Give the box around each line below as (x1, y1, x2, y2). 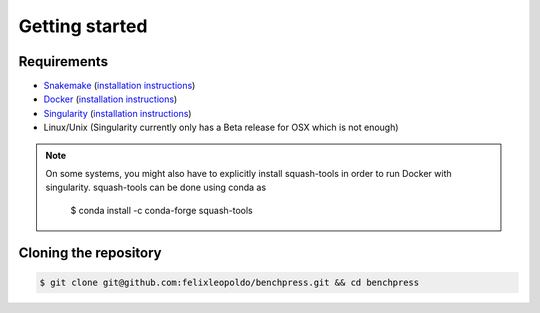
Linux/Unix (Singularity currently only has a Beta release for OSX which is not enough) (43, 121, 399, 134)
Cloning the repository (18, 244, 162, 261)
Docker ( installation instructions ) (43, 93, 178, 105)
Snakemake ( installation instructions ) (43, 80, 196, 92)
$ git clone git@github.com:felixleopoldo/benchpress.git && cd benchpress (39, 276, 420, 288)
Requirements (18, 53, 109, 70)
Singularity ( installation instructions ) (43, 107, 192, 119)
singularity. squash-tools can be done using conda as (45, 181, 267, 194)
